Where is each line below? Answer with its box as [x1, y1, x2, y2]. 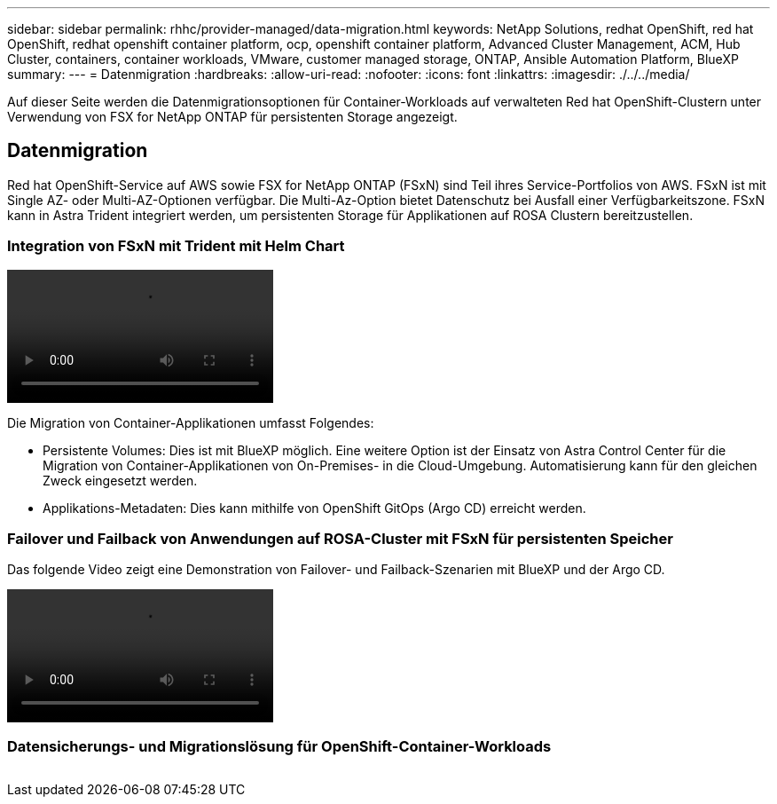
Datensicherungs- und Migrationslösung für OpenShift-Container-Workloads [7, 737, 552, 755]
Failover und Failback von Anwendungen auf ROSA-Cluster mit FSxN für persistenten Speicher [7, 529, 673, 548]
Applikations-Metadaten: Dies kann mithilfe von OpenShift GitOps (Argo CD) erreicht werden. [43, 500, 586, 516]
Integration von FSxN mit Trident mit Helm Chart [7, 237, 345, 256]
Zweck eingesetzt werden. [43, 472, 198, 488]
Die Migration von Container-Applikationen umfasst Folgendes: [7, 414, 374, 430]
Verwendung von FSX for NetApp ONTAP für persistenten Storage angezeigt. [7, 109, 458, 124]
